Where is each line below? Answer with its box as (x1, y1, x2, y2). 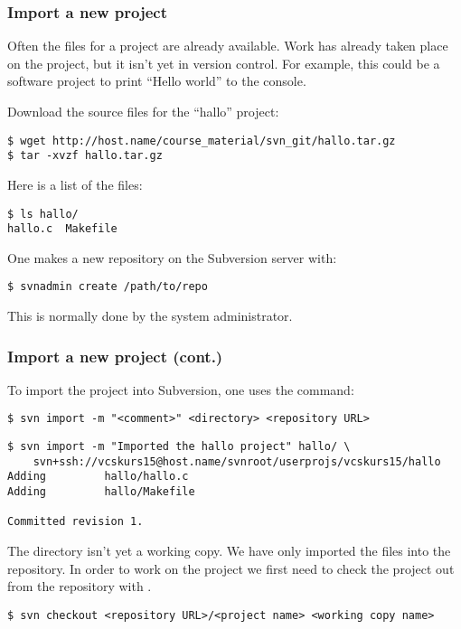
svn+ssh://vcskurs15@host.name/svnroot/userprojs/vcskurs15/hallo (33, 455, 441, 468)
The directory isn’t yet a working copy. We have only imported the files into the (7, 541, 451, 560)
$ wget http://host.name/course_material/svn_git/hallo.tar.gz (7, 134, 396, 147)
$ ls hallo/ (7, 207, 79, 221)
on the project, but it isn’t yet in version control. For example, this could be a (7, 53, 440, 72)
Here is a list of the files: (7, 174, 143, 193)
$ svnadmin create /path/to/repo (7, 280, 208, 294)
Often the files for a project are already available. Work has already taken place (7, 36, 448, 55)
